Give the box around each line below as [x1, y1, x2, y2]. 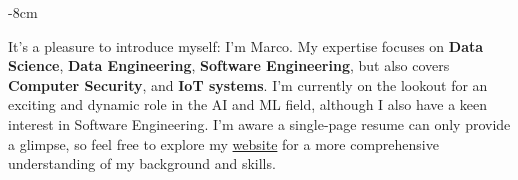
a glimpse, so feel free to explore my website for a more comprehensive [8, 133, 439, 154]
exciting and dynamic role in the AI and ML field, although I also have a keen [8, 94, 488, 115]
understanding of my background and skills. [8, 153, 276, 174]
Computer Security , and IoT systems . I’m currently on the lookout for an [8, 74, 488, 95]
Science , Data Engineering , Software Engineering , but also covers [8, 55, 450, 76]
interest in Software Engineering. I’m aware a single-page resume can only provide [8, 113, 511, 134]
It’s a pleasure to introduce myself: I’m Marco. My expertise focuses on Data [8, 35, 484, 56]
